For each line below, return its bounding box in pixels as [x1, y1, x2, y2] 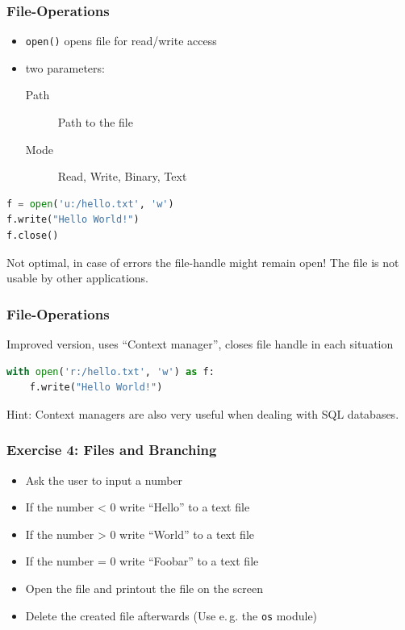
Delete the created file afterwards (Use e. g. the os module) [25, 607, 318, 624]
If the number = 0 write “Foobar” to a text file [25, 553, 259, 570]
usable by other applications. [6, 269, 148, 286]
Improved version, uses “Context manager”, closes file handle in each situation [6, 336, 394, 353]
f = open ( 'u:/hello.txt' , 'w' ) [6, 198, 174, 210]
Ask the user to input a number [25, 471, 183, 488]
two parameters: [25, 59, 105, 76]
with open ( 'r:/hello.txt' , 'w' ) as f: [6, 365, 215, 378]
